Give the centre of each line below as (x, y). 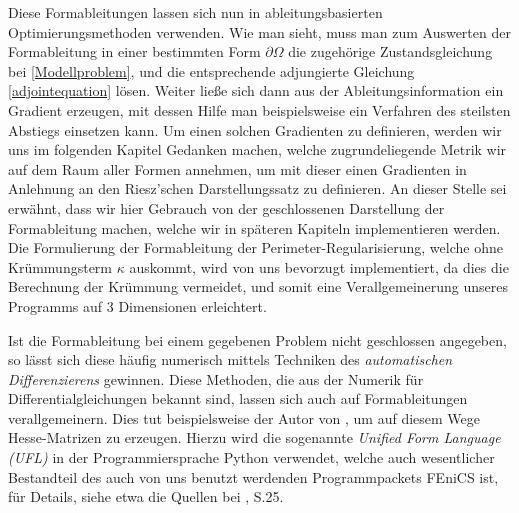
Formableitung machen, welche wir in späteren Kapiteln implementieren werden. (254, 227)
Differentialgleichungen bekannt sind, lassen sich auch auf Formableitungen (238, 398)
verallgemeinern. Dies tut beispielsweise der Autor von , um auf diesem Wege (244, 417)
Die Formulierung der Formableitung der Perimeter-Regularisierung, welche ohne (255, 247)
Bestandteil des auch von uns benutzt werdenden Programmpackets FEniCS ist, (253, 476)
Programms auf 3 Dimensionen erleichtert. (137, 305)
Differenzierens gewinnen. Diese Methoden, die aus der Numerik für (216, 378)
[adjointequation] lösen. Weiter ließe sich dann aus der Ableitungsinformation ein (256, 90)
